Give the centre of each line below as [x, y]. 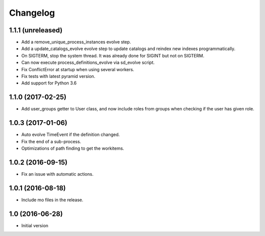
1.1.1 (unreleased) [36, 30]
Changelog [32, 13]
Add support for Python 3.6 [49, 83]
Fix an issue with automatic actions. [57, 174]
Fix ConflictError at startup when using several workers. [78, 69]
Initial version [35, 225]
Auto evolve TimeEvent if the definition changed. [71, 134]
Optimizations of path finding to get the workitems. [73, 148]
